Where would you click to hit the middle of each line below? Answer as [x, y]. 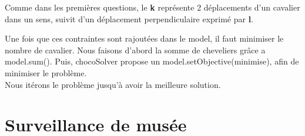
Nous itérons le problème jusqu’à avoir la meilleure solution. [113, 84]
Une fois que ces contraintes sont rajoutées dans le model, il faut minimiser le [144, 38]
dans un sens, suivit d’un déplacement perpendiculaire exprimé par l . [129, 18]
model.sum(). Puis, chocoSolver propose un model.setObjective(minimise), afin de [152, 61]
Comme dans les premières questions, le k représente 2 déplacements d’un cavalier [152, 7]
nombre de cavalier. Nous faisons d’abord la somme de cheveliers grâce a [135, 50]
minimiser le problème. [46, 72]
